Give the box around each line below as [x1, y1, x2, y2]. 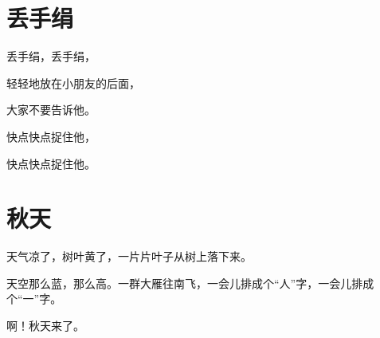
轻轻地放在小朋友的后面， [6, 74, 140, 91]
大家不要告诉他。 [6, 101, 96, 118]
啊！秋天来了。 [6, 317, 84, 333]
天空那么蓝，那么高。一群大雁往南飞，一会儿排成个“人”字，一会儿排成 [6, 274, 374, 291]
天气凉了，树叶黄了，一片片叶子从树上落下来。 [6, 248, 252, 265]
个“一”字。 [6, 290, 62, 307]
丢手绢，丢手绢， [6, 48, 96, 65]
